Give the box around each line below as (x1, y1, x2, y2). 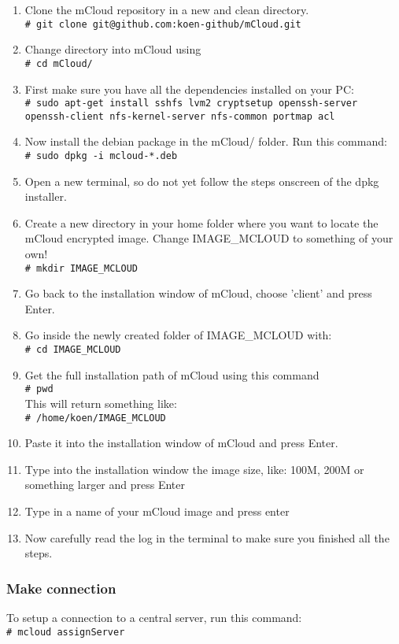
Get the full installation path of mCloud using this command (24, 366, 320, 383)
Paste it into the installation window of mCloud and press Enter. (24, 435, 338, 451)
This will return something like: (24, 394, 177, 411)
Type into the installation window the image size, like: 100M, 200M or (24, 461, 364, 477)
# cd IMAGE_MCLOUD (24, 344, 121, 356)
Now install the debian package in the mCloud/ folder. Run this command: (24, 133, 387, 150)
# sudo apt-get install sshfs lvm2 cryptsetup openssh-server (24, 98, 358, 109)
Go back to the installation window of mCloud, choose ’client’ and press (24, 285, 372, 302)
